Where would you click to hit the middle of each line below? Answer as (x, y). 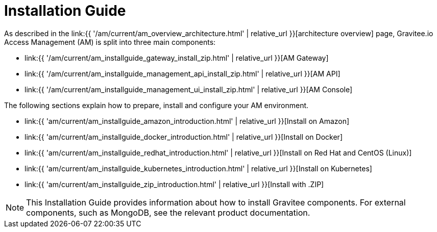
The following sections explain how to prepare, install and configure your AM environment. (156, 105)
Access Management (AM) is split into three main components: (110, 42)
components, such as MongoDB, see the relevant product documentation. (168, 212)
